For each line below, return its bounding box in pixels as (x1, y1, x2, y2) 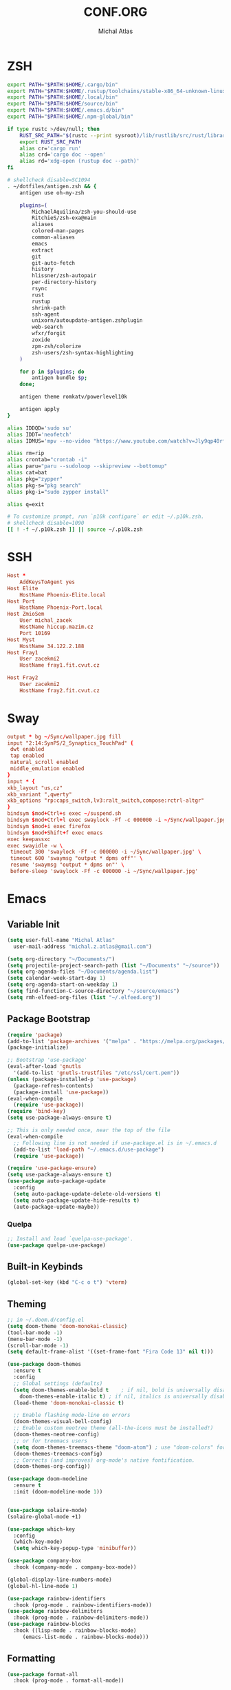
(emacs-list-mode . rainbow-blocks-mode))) (22, 1633, 149, 1640)
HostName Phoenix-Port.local (19, 604, 103, 611)
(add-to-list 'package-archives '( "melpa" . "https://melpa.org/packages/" (7, 1038, 229, 1045)
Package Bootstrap (7, 1013, 91, 1025)
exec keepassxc (7, 836, 51, 843)
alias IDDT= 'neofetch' (7, 431, 72, 438)
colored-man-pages (32, 228, 85, 234)
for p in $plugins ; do (19, 368, 85, 375)
